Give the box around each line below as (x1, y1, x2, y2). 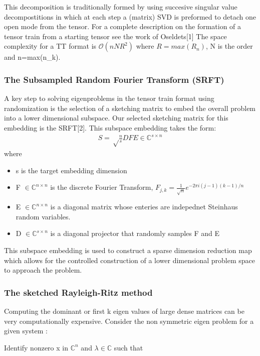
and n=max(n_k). (4, 52, 61, 62)
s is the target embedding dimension (16, 165, 127, 175)
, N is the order (205, 41, 253, 51)
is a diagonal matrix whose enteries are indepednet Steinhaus (50, 201, 238, 212)
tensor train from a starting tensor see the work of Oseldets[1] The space (4, 31, 227, 41)
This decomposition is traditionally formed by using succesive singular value (4, 2, 237, 12)
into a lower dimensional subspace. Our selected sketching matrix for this (4, 112, 228, 123)
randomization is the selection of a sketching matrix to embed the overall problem (4, 102, 256, 113)
